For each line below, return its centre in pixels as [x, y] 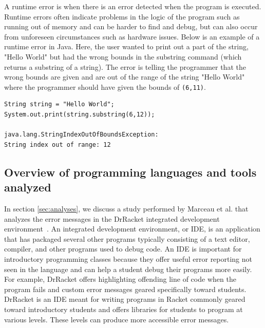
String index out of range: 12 [58, 144]
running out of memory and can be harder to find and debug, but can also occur [131, 26]
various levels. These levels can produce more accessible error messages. [117, 319]
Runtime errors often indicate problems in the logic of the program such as [122, 16]
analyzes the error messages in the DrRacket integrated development [112, 218]
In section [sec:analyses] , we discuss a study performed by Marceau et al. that [126, 208]
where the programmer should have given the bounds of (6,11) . [105, 86]
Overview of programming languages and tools [130, 172]
